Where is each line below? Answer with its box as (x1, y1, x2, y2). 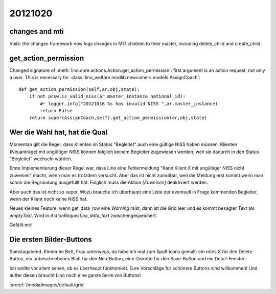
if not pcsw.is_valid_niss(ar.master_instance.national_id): (29, 93, 186, 100)
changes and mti (9, 27, 64, 36)
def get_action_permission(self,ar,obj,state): (18, 86, 140, 92)
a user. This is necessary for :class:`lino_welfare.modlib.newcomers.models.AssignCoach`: (9, 75, 200, 81)
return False (40, 108, 73, 113)
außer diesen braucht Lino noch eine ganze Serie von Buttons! (9, 272, 141, 278)
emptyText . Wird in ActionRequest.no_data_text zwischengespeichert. (9, 212, 157, 218)
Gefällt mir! (9, 222, 33, 228)
